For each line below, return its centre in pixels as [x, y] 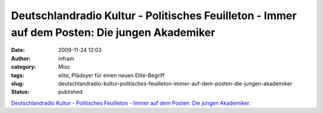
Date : [18, 50]
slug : [17, 83]
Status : [20, 92]
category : [24, 67]
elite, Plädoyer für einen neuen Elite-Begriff [112, 75]
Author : [21, 58]
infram [66, 58]
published [71, 92]
